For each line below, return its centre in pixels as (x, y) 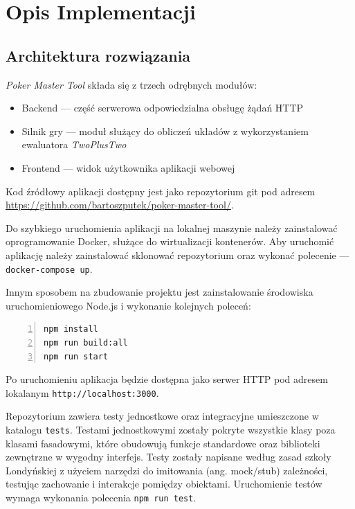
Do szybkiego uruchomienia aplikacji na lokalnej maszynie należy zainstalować (172, 227)
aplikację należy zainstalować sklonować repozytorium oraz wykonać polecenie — (177, 254)
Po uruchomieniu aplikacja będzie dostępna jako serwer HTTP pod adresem (167, 379)
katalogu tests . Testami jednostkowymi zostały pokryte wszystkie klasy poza (171, 429)
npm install (71, 329)
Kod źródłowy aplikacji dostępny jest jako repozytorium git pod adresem (161, 191)
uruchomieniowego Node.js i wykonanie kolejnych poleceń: (128, 305)
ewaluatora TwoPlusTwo (74, 144)
